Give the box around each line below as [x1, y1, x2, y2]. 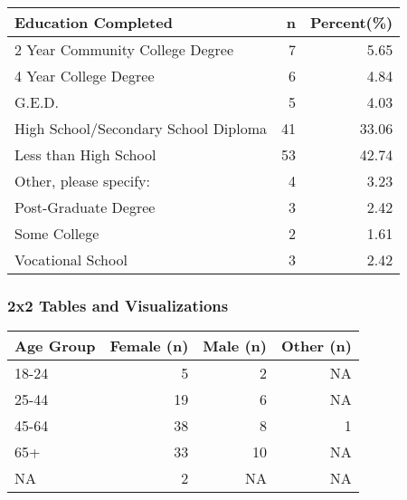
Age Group [14, 335, 96, 357]
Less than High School [14, 144, 156, 165]
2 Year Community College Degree [14, 39, 234, 60]
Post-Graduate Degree [14, 197, 156, 217]
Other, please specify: [14, 170, 151, 191]
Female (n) [109, 335, 189, 357]
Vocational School [14, 249, 128, 270]
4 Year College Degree [14, 65, 155, 86]
